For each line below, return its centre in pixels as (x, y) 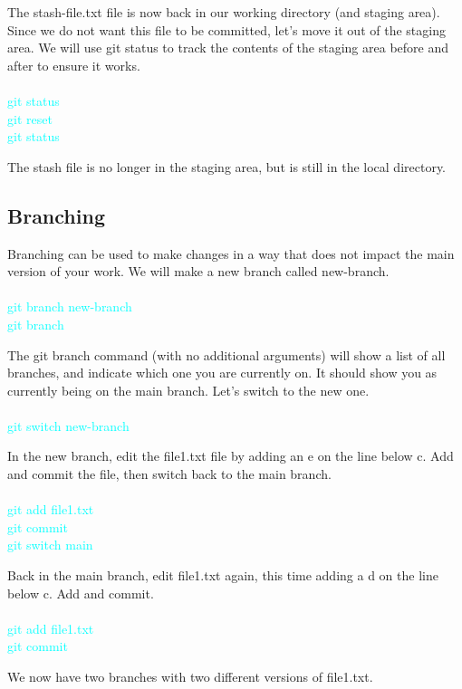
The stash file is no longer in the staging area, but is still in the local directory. (227, 166)
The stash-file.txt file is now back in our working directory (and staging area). (224, 12)
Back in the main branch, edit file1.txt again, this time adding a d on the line (223, 575)
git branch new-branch (70, 306)
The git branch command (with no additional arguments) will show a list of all (226, 354)
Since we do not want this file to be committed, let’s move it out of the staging (226, 29)
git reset (30, 118)
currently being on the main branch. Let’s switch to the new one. (188, 390)
